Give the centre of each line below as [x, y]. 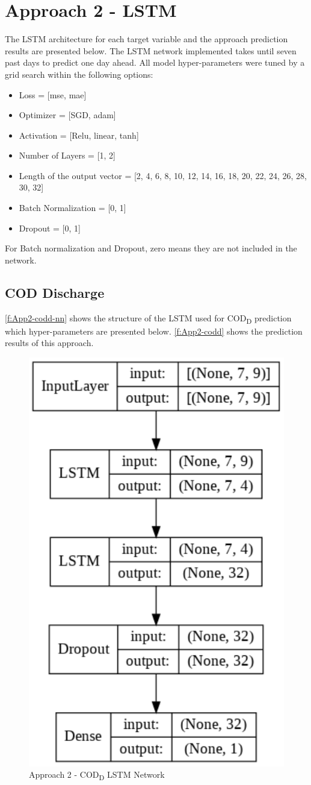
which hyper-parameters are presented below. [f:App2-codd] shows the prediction [154, 331]
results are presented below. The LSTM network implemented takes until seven [151, 50]
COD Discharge [55, 292]
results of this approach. [49, 343]
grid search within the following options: [79, 74]
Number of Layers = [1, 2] [67, 155]
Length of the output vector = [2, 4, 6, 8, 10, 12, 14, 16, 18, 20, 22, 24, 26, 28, [163, 175]
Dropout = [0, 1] [50, 228]
